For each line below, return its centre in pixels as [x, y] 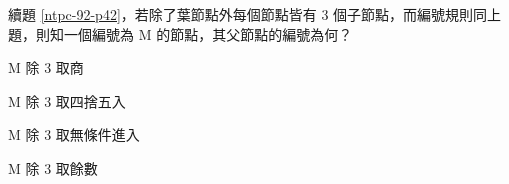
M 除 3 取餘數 [53, 167]
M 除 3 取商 [46, 67]
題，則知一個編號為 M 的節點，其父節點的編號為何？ [180, 33]
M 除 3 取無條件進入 [74, 134]
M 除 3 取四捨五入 [67, 100]
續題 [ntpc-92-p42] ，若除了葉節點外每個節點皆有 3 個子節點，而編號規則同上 [255, 14]
